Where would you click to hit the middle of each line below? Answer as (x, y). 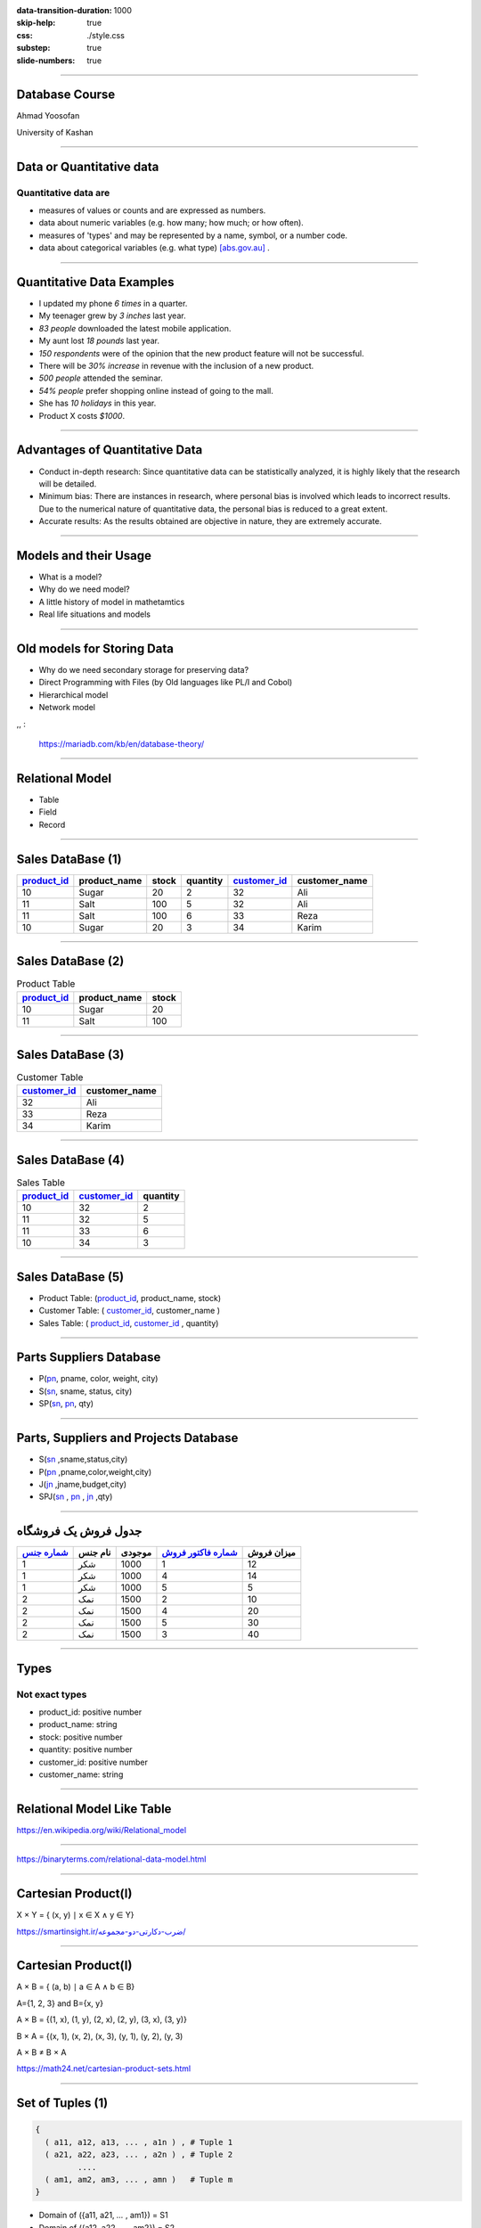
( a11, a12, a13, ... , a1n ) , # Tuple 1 (139, 2142)
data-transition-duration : (64, 10)
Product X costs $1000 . (82, 415)
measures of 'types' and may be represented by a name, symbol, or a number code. (193, 235)
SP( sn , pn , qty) (66, 1404)
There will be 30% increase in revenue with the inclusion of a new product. (176, 366)
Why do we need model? (84, 589)
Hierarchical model (73, 694)
